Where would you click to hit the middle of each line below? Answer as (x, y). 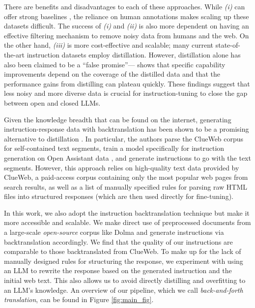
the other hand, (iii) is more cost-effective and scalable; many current (109, 45)
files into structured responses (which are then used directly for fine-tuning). (119, 196)
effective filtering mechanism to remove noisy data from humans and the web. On (127, 35)
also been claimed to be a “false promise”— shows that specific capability (115, 64)
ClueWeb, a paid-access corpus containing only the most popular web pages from (126, 177)
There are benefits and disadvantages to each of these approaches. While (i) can (125, 6)
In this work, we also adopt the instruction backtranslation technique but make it (127, 212)
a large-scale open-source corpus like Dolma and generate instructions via (114, 232)
